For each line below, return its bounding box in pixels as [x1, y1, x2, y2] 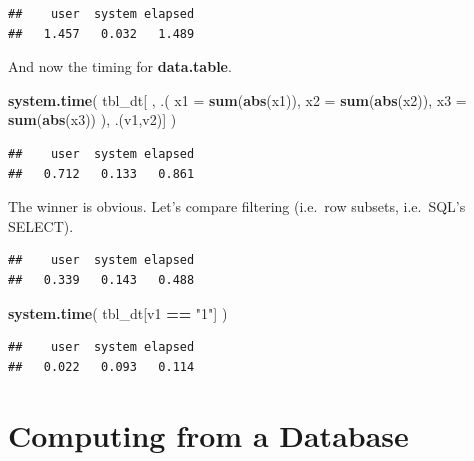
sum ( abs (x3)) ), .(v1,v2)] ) [8, 109, 177, 130]
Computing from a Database [8, 414, 409, 455]
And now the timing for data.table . [8, 56, 232, 77]
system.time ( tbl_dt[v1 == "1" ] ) [8, 302, 228, 323]
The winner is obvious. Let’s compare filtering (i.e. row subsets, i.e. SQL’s [8, 196, 466, 217]
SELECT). [8, 215, 74, 236]
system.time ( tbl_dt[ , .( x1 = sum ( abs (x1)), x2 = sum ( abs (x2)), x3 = [8, 89, 467, 110]
